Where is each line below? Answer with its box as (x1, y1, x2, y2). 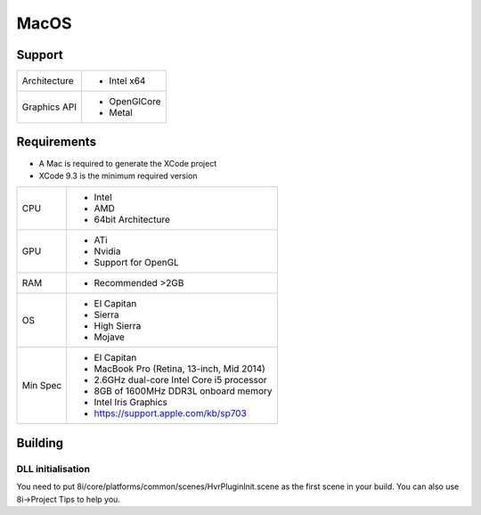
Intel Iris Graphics (94, 396, 168, 409)
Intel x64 (108, 75, 146, 87)
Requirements (16, 135, 97, 150)
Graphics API (21, 101, 77, 113)
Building (16, 435, 64, 450)
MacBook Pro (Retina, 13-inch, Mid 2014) (94, 363, 266, 375)
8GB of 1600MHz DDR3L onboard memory (94, 385, 273, 397)
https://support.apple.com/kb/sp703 (94, 407, 247, 420)
